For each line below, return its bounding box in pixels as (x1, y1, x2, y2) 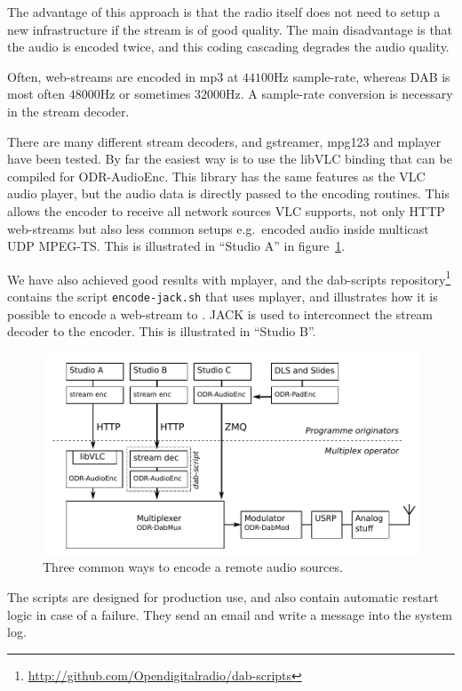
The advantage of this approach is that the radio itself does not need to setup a (7, 3, 441, 20)
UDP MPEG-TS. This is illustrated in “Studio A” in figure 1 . (7, 237, 346, 255)
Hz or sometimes (100, 84, 191, 103)
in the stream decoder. (7, 101, 130, 120)
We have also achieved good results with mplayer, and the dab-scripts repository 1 (7, 267, 451, 288)
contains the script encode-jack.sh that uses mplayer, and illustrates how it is (7, 286, 438, 305)
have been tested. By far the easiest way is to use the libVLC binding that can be (7, 149, 452, 168)
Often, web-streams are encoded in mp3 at (7, 67, 239, 85)
